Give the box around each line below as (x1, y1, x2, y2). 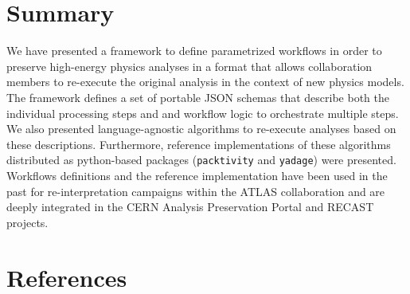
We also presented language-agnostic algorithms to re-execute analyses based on (6, 120, 396, 137)
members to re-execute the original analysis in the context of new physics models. (6, 73, 404, 90)
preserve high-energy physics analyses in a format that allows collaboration (6, 57, 373, 74)
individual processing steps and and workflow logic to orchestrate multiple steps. (6, 104, 399, 121)
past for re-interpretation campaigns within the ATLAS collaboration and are (6, 182, 385, 199)
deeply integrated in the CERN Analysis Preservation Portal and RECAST (6, 198, 374, 215)
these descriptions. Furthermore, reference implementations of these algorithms (6, 135, 391, 152)
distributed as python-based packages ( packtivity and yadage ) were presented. (6, 151, 396, 168)
